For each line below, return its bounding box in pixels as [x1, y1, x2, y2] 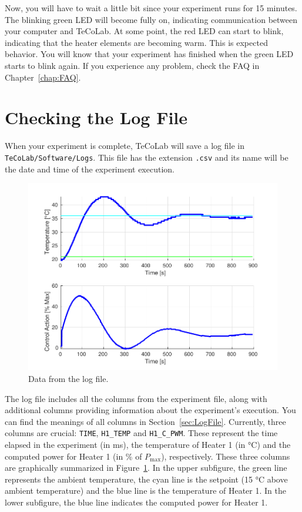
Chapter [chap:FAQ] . [5, 71, 81, 83]
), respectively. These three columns [161, 450, 290, 462]
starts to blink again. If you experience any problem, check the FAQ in [5, 59, 260, 71]
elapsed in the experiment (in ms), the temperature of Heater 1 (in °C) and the [5, 438, 291, 451]
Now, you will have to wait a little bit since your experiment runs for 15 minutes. [5, 2, 297, 14]
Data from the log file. [28, 373, 109, 385]
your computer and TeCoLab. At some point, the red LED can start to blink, [5, 25, 284, 37]
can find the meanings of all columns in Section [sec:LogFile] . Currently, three [5, 415, 286, 427]
